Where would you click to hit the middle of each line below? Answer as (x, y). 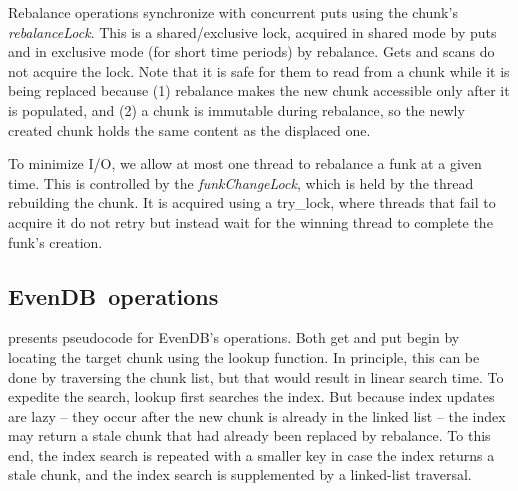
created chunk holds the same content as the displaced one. (189, 129)
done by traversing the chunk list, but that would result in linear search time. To (256, 376)
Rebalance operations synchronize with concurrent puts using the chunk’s (233, 12)
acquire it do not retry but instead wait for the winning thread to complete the (250, 221)
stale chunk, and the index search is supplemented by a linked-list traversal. (240, 474)
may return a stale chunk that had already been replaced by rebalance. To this (249, 435)
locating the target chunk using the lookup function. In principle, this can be (244, 356)
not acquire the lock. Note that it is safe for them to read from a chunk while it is (259, 70)
